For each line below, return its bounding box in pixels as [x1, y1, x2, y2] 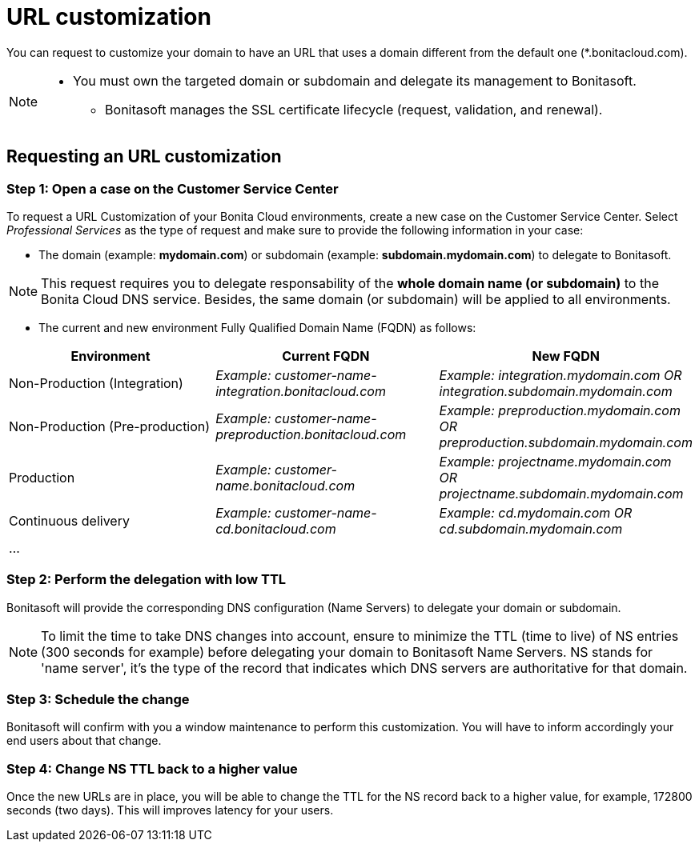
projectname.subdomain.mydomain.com [439, 485, 684, 502]
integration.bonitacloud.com [215, 382, 386, 399]
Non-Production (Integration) [9, 374, 183, 391]
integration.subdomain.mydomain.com [439, 382, 673, 399]
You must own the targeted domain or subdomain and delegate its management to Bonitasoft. [73, 72, 637, 89]
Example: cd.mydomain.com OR [439, 504, 633, 521]
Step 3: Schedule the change [6, 691, 190, 708]
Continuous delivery [9, 512, 130, 529]
